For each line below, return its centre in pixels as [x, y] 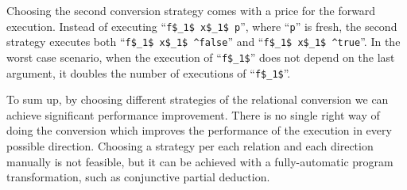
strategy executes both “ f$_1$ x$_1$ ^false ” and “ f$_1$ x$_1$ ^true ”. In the [203, 42]
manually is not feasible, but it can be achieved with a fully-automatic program [200, 161]
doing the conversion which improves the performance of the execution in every [199, 130]
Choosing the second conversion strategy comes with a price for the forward [191, 10]
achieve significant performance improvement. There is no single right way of [193, 114]
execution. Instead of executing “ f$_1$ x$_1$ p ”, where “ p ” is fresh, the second [202, 26]
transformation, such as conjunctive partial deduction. [138, 177]
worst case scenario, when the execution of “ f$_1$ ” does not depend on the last [201, 57]
